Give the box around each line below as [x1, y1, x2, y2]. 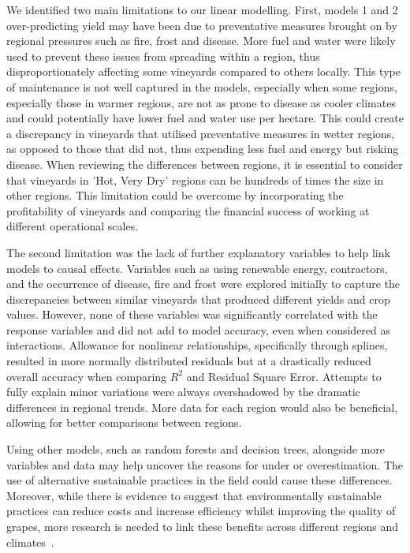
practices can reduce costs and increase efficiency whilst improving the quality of [6, 503, 396, 519]
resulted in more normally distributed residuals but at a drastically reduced [6, 353, 371, 369]
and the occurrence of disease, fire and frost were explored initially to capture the [6, 275, 401, 292]
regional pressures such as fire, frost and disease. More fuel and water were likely [6, 32, 396, 49]
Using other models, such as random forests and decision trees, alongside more [6, 441, 385, 458]
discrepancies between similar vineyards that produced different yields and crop [6, 290, 390, 307]
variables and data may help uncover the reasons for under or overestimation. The [6, 456, 404, 473]
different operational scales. [6, 218, 139, 234]
